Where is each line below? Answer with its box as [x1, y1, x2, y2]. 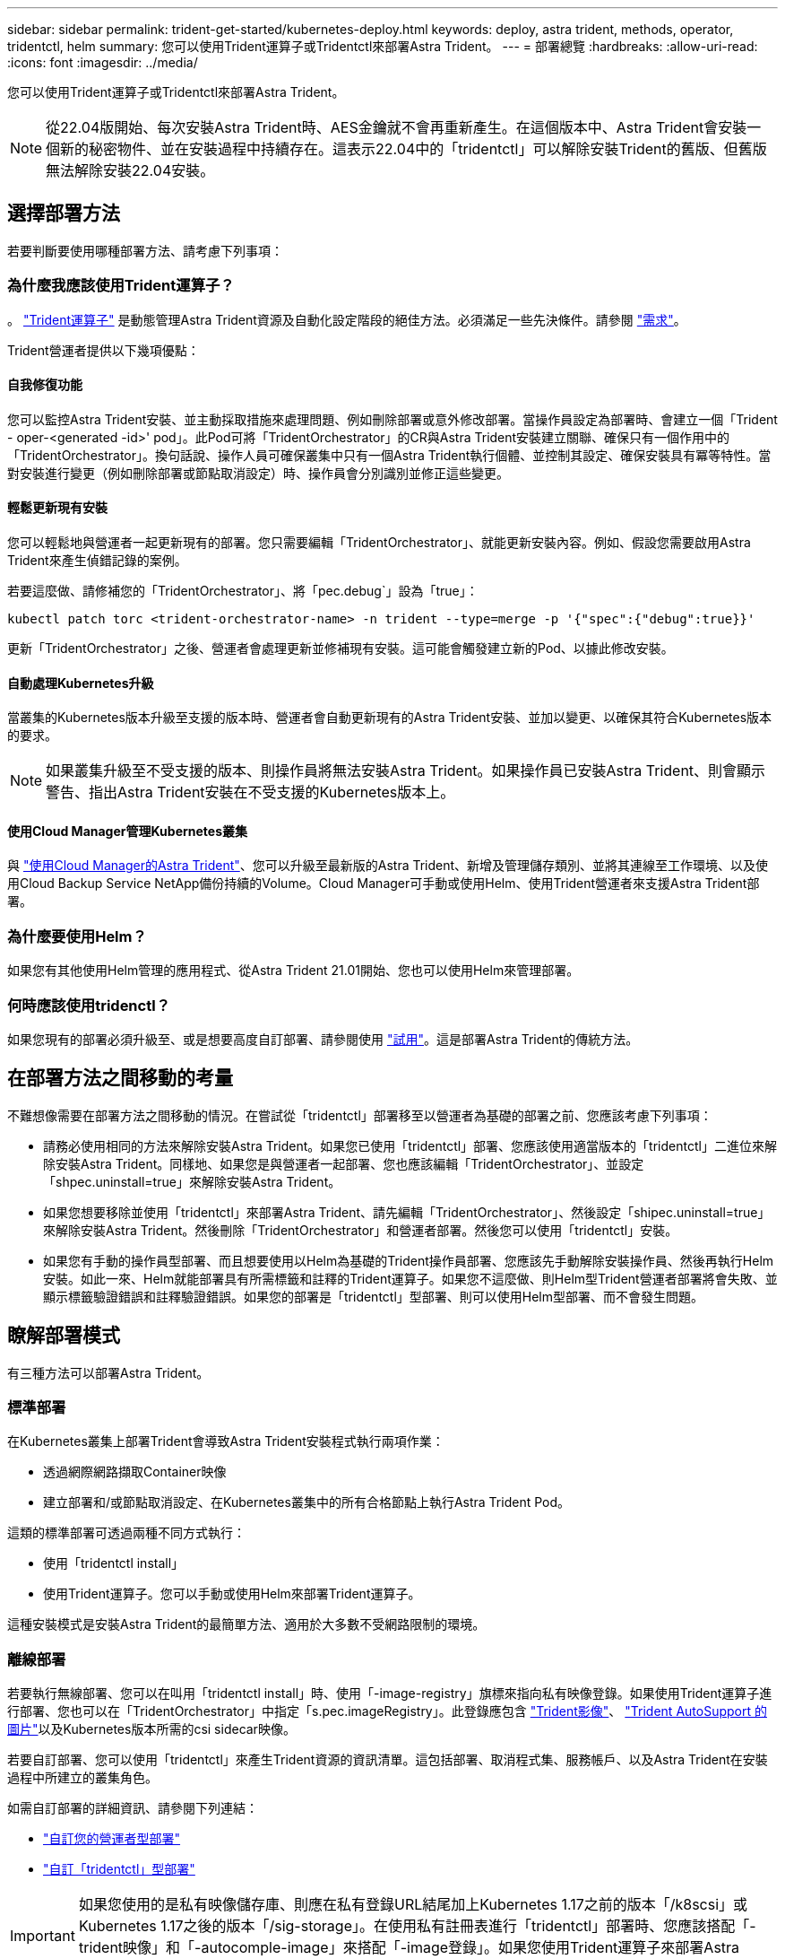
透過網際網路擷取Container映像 [43, 1464, 227, 1480]
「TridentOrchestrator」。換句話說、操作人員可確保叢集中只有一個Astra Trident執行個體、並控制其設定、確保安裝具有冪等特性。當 [7, 447, 772, 463]
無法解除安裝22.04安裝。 [46, 161, 215, 179]
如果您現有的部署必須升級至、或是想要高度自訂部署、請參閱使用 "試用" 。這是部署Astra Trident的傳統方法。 [7, 1031, 639, 1047]
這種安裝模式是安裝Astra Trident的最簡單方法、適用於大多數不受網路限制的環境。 [7, 1616, 486, 1632]
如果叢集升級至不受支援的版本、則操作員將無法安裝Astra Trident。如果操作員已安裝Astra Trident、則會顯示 [46, 762, 766, 780]
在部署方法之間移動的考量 [7, 1067, 233, 1090]
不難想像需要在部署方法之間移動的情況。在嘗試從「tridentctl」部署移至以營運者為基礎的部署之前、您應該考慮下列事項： [7, 1107, 712, 1123]
